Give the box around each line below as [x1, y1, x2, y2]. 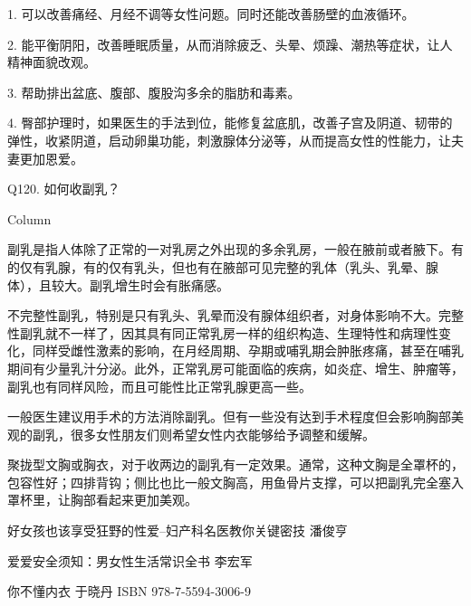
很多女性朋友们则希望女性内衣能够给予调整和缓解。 [70, 424, 375, 443]
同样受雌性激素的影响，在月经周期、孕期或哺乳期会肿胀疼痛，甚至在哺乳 [32, 341, 464, 360]
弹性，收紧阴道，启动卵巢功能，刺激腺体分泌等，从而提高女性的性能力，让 [7, 130, 451, 149]
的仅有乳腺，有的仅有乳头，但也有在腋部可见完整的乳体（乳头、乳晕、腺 [7, 257, 438, 276]
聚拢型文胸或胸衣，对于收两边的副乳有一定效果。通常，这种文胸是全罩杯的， [7, 455, 464, 474]
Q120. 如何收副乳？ [7, 179, 120, 198]
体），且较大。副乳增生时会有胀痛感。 [7, 275, 229, 294]
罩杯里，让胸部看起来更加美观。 [7, 490, 197, 509]
